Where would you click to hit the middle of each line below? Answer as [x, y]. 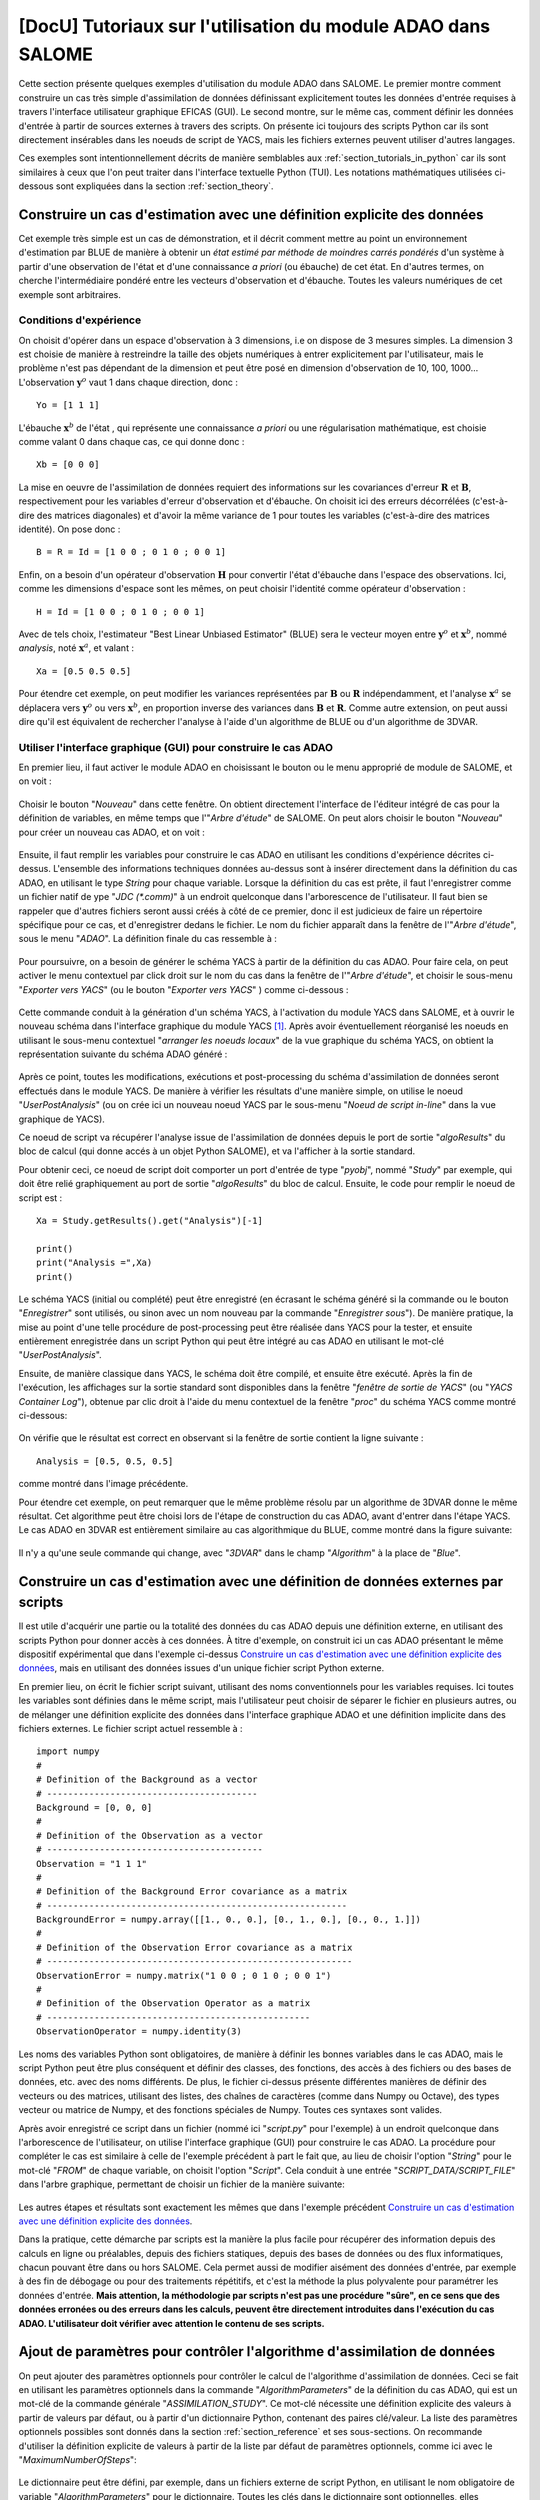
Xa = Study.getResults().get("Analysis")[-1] [150, 1220]
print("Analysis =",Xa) [94, 1263]
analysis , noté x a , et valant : [76, 647]
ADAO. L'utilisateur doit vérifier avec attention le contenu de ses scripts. [171, 2323]
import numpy [68, 1751]
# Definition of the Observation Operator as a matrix [173, 2003]
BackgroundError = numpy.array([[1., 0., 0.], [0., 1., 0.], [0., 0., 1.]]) [229, 1919]
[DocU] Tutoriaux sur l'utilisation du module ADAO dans [254, 26]
